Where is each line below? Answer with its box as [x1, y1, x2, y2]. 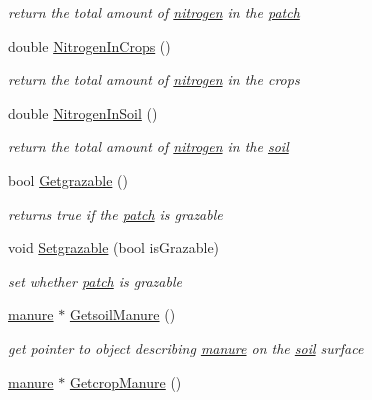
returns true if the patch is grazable [8, 203, 223, 224]
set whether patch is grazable [8, 270, 182, 291]
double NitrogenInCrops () [8, 35, 171, 56]
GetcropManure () [69, 371, 182, 392]
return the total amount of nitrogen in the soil [8, 136, 289, 157]
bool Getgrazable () [8, 169, 128, 190]
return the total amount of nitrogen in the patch [8, 2, 300, 22]
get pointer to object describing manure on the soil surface [8, 337, 364, 358]
